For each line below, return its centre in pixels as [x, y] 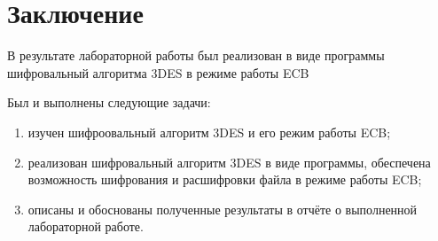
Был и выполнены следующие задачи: [109, 102]
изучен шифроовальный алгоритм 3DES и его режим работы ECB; [209, 132]
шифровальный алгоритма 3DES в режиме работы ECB [158, 72]
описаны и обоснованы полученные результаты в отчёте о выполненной [223, 209]
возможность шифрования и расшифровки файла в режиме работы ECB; [225, 179]
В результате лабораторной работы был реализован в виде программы [196, 55]
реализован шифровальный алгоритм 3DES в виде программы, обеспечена [229, 162]
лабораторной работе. [86, 226]
